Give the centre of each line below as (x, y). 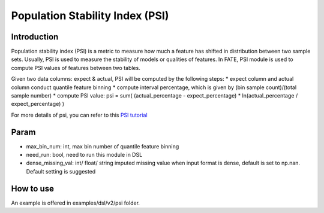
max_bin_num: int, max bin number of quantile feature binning (103, 146)
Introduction (35, 37)
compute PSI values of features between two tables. (76, 68)
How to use (32, 188)
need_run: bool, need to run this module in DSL (84, 155)
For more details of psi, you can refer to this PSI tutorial (79, 115)
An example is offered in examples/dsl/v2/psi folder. (76, 203)
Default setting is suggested (61, 171)
